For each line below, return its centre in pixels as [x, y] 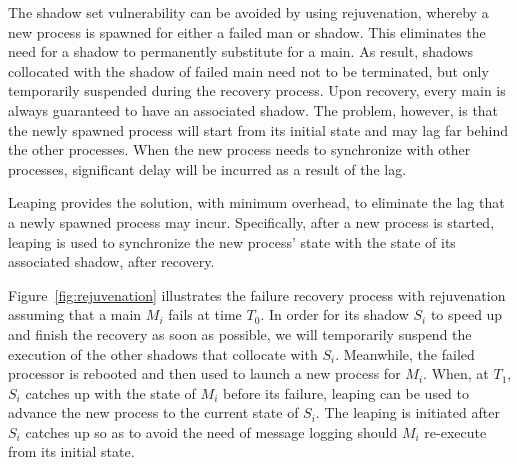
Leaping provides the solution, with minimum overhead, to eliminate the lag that [256, 202]
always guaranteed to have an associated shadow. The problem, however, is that [253, 109]
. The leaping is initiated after [407, 412]
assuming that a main [75, 314]
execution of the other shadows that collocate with [163, 353]
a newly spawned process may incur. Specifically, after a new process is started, [251, 221]
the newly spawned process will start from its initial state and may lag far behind [258, 129]
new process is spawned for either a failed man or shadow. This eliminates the [247, 31]
